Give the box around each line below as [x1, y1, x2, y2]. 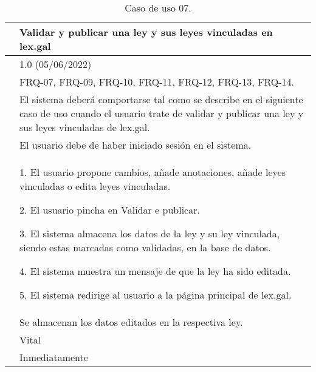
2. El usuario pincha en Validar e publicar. [19, 203, 200, 217]
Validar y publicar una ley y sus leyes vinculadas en [19, 25, 273, 39]
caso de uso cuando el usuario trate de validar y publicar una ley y [19, 106, 304, 120]
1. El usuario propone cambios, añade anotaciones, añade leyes [19, 165, 286, 179]
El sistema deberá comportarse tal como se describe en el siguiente [19, 92, 303, 106]
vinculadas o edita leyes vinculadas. [19, 179, 171, 193]
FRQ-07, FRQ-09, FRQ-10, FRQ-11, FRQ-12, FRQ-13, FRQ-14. [19, 75, 294, 89]
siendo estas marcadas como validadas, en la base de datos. [19, 240, 271, 254]
